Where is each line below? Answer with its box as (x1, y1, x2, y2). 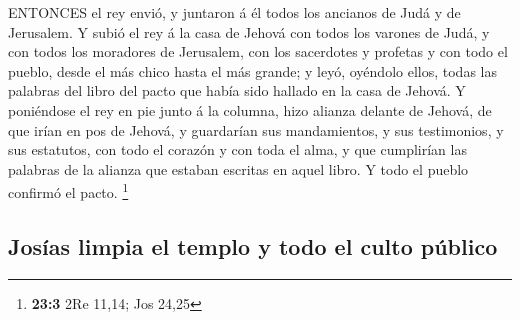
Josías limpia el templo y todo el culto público (8, 230, 498, 261)
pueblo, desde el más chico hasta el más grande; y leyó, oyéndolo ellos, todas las (8, 60, 497, 81)
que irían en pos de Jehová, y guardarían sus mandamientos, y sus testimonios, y (8, 119, 504, 140)
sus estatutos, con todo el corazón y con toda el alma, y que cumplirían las (8, 139, 467, 160)
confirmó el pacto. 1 (8, 179, 129, 202)
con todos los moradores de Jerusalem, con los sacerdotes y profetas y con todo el (8, 41, 508, 62)
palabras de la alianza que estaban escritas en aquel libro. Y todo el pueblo (8, 158, 469, 179)
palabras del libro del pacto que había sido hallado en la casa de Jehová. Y (8, 80, 466, 101)
